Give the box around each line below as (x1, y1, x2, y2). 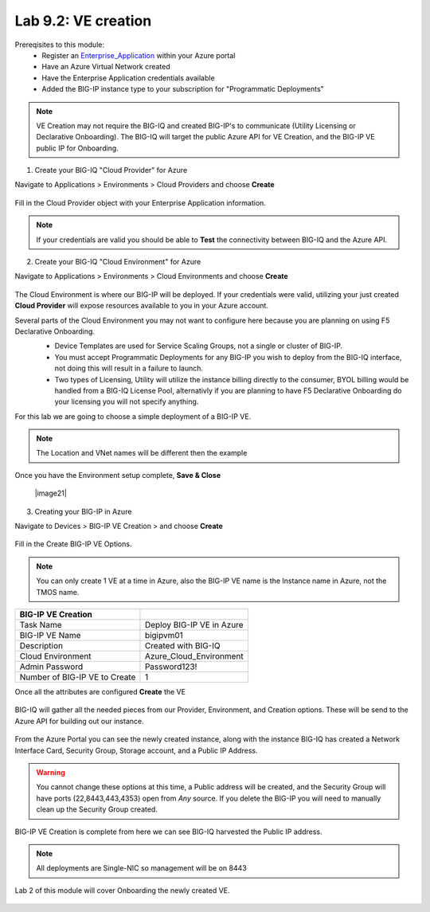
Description (19, 640, 64, 651)
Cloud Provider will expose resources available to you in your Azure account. (14, 301, 268, 311)
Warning (36, 767, 65, 777)
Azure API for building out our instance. (14, 716, 144, 726)
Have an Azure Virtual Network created (41, 62, 170, 72)
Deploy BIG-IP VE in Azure (144, 620, 244, 630)
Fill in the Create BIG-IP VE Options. (14, 539, 132, 549)
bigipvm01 (144, 630, 183, 640)
